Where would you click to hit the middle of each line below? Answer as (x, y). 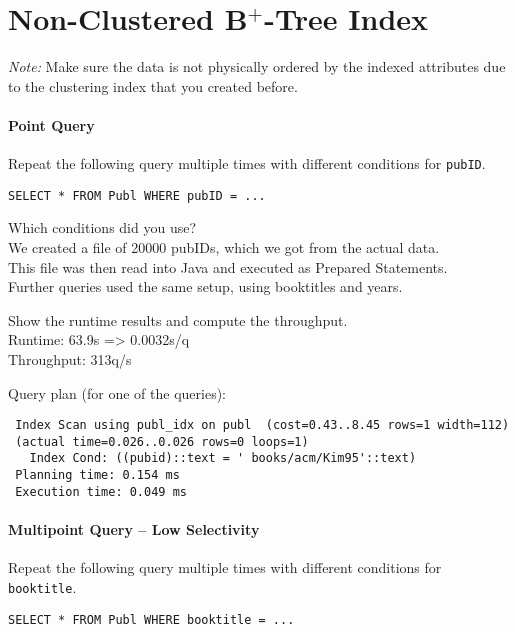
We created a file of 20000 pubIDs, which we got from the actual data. (224, 247)
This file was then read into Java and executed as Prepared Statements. (228, 266)
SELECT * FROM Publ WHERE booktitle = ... (151, 619)
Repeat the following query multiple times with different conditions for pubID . (247, 163)
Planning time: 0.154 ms (97, 475)
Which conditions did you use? (102, 227)
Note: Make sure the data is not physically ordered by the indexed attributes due (257, 66)
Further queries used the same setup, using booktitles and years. (205, 286)
